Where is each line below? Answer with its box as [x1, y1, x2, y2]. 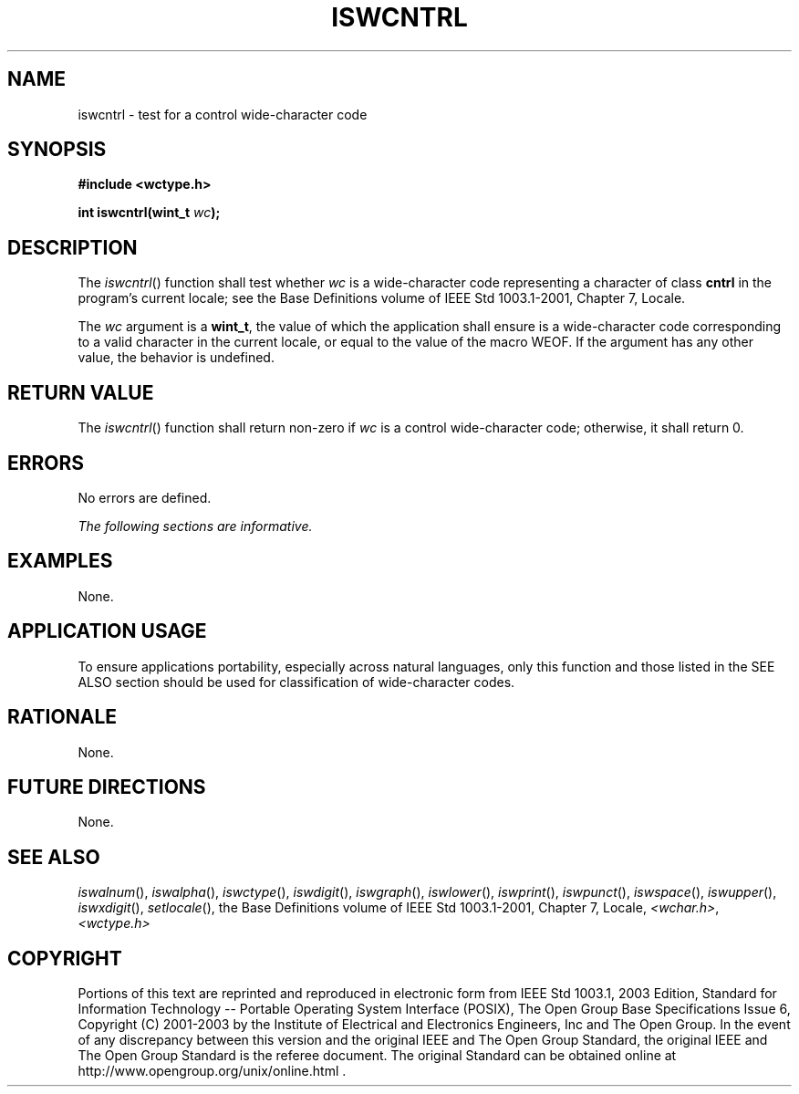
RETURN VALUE [7, 380, 154, 404]
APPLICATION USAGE [7, 620, 207, 643]
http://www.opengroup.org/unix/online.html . [78, 1063, 347, 1079]
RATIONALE [7, 705, 118, 729]
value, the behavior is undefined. [78, 349, 275, 366]
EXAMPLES [7, 549, 113, 573]
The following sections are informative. [78, 517, 313, 534]
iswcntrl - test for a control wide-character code [78, 106, 368, 122]
